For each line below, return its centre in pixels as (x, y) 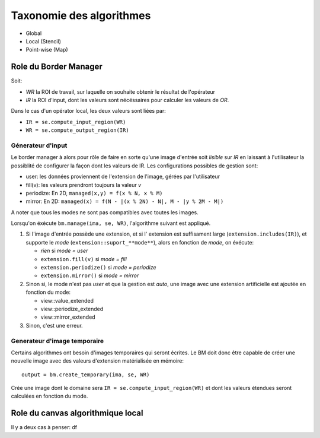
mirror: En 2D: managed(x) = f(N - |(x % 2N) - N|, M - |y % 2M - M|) (125, 201)
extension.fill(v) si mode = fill (84, 259)
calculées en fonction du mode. (49, 396)
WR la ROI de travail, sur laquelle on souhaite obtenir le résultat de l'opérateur (121, 91)
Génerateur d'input (39, 145)
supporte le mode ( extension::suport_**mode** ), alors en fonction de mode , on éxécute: (140, 242)
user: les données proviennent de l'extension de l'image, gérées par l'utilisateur (123, 177)
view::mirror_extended (68, 317)
